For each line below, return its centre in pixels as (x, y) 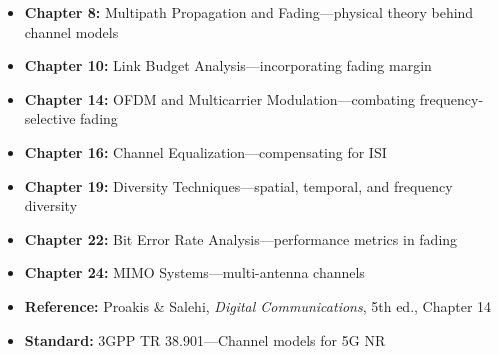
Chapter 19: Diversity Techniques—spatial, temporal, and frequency (238, 185)
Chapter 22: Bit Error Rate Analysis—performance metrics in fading (241, 238)
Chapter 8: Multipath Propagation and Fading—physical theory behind (249, 12)
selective (50, 118)
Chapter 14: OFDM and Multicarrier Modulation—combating (219, 98)
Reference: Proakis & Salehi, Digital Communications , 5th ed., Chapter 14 (258, 305)
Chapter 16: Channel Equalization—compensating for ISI (205, 151)
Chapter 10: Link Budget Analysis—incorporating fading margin (228, 65)
